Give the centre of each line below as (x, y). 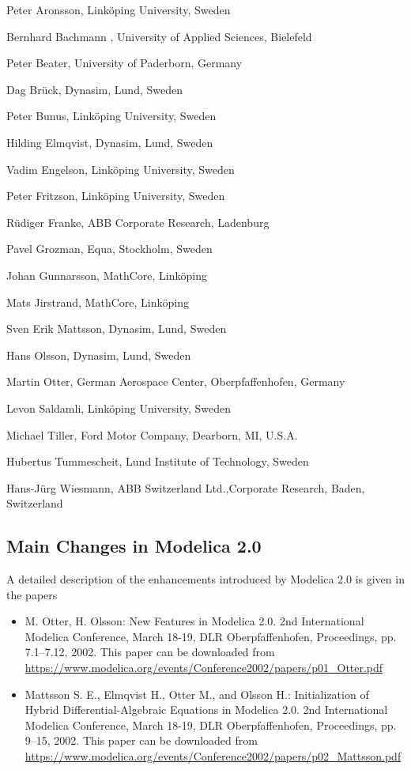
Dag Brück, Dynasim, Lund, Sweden (94, 89)
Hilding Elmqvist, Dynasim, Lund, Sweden (110, 142)
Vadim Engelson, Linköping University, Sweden (121, 169)
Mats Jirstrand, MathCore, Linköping (98, 302)
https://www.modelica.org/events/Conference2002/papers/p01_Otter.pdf (204, 668)
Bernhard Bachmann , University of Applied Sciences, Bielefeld (159, 36)
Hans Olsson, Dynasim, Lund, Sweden (99, 355)
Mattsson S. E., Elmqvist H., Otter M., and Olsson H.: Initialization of (197, 694)
